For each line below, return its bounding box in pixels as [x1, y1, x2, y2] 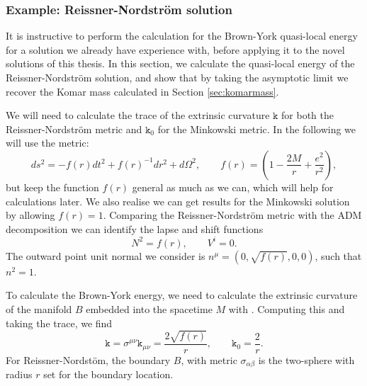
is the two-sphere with [258, 352, 355, 367]
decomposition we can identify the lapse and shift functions [6, 221, 264, 236]
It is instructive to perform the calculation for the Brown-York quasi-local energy [6, 28, 358, 43]
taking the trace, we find [6, 315, 113, 330]
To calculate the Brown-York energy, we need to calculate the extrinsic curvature [6, 288, 358, 302]
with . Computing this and [228, 302, 345, 317]
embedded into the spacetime [86, 302, 213, 317]
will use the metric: [6, 135, 89, 150]
